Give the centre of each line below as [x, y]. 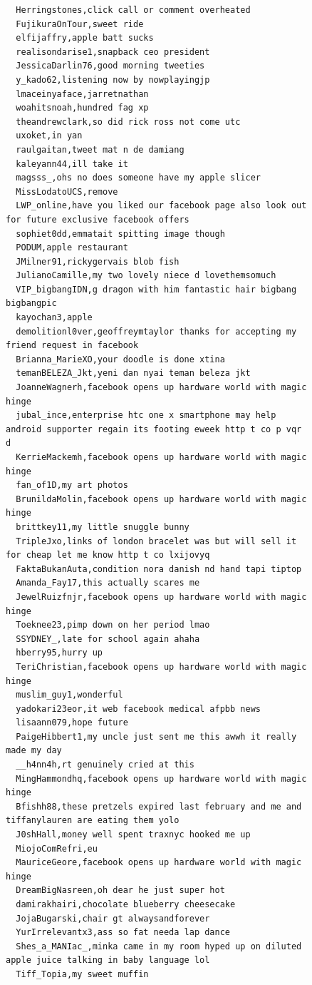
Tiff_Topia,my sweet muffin [82, 974]
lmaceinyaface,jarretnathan [82, 94]
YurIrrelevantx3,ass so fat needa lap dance [123, 933]
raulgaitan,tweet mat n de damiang [100, 149]
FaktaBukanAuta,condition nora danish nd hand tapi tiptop [159, 569]
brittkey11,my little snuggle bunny [103, 527]
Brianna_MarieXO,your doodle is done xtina [120, 359]
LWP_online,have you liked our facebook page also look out [161, 206]
